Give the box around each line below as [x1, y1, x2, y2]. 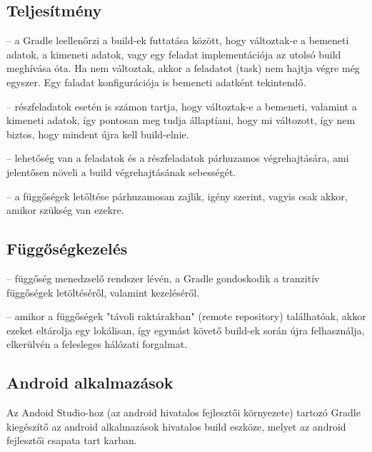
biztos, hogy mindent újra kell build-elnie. [6, 126, 189, 141]
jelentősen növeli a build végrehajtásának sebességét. [6, 164, 236, 179]
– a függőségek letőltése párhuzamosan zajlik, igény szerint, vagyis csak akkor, [6, 188, 348, 203]
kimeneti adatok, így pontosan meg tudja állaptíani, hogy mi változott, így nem [6, 113, 356, 128]
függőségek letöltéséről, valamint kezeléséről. [6, 284, 200, 299]
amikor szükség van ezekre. [6, 202, 124, 217]
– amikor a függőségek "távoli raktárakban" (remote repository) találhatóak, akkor [6, 309, 366, 324]
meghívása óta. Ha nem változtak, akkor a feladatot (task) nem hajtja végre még [6, 61, 360, 76]
